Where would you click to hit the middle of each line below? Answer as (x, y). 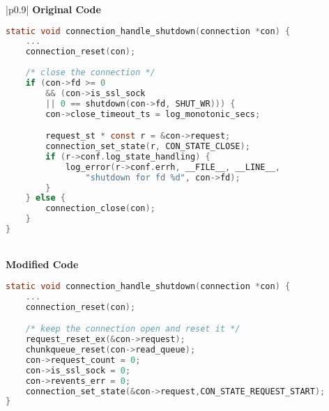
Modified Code (42, 264)
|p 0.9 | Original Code (53, 9)
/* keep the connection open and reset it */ (133, 329)
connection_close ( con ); (100, 209)
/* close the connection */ (90, 73)
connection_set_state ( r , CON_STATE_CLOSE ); (148, 146)
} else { (45, 198)
